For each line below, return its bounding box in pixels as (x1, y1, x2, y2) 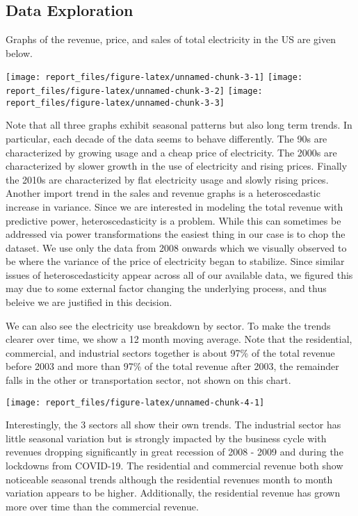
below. (6, 45, 33, 60)
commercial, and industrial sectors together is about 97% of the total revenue (6, 345, 335, 360)
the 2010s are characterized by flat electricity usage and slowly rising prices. (6, 172, 329, 186)
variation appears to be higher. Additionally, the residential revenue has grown (6, 485, 341, 500)
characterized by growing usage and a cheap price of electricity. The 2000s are (6, 145, 337, 159)
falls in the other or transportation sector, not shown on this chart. (6, 373, 291, 387)
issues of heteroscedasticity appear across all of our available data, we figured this (6, 267, 353, 282)
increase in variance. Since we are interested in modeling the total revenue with (6, 199, 343, 213)
